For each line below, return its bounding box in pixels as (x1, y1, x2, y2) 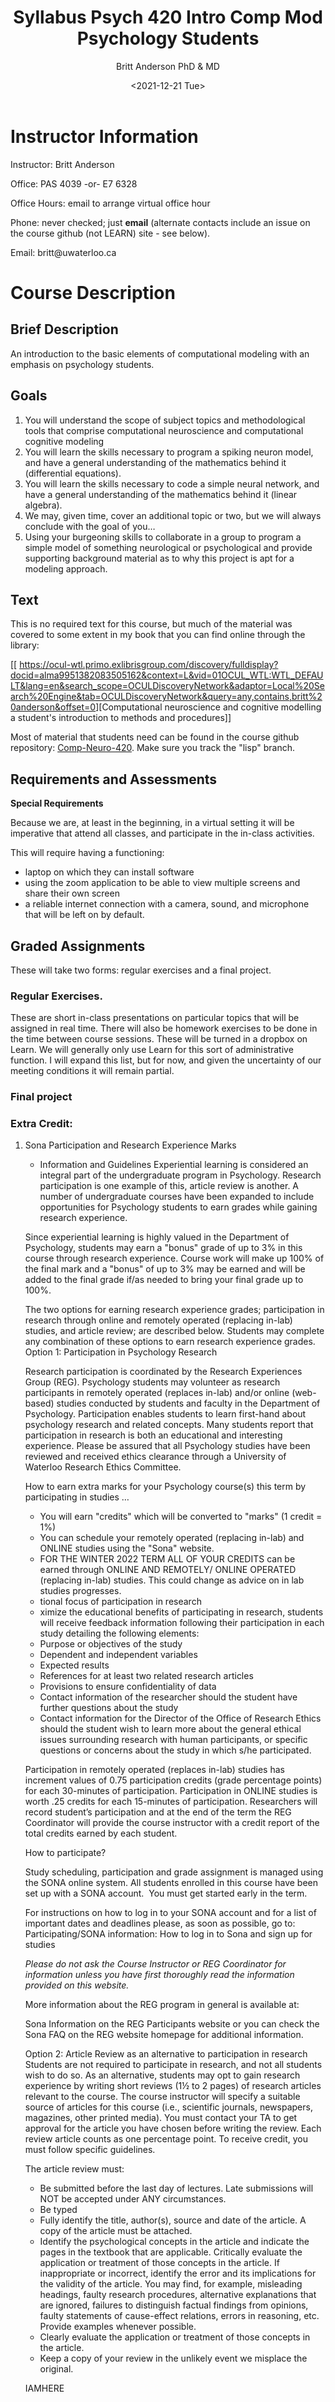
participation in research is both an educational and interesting (24, 1429, 283, 1441)
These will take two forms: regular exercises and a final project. (10, 964, 272, 976)
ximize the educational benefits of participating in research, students (39, 1606, 324, 1618)
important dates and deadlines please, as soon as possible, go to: (24, 1917, 296, 1930)
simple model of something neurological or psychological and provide (24, 541, 313, 553)
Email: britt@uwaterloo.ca (10, 246, 117, 258)
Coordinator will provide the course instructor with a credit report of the (24, 1817, 320, 1829)
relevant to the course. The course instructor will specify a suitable (24, 2091, 301, 2103)
